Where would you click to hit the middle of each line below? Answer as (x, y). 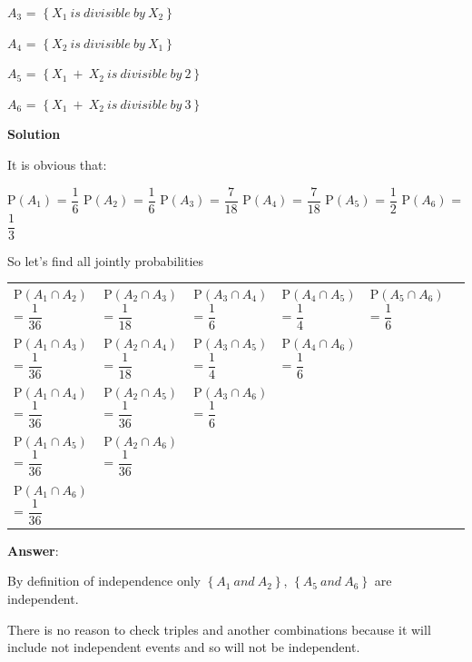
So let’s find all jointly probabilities (106, 260)
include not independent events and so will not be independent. (184, 647)
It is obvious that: (57, 164)
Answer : (33, 550)
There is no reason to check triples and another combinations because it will (219, 629)
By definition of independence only (104, 581)
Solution (34, 134)
